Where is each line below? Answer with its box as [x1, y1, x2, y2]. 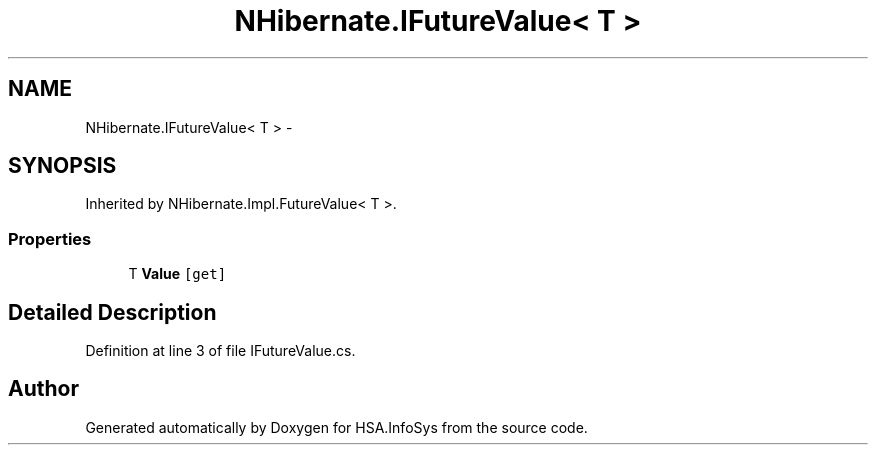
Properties [8, 228, 92, 249]
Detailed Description [8, 299, 217, 325]
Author [8, 376, 79, 402]
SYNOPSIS [8, 153, 117, 179]
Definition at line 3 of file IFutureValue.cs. [85, 342, 356, 360]
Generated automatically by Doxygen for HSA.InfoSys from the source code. [85, 418, 588, 436]
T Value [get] [128, 265, 227, 283]
